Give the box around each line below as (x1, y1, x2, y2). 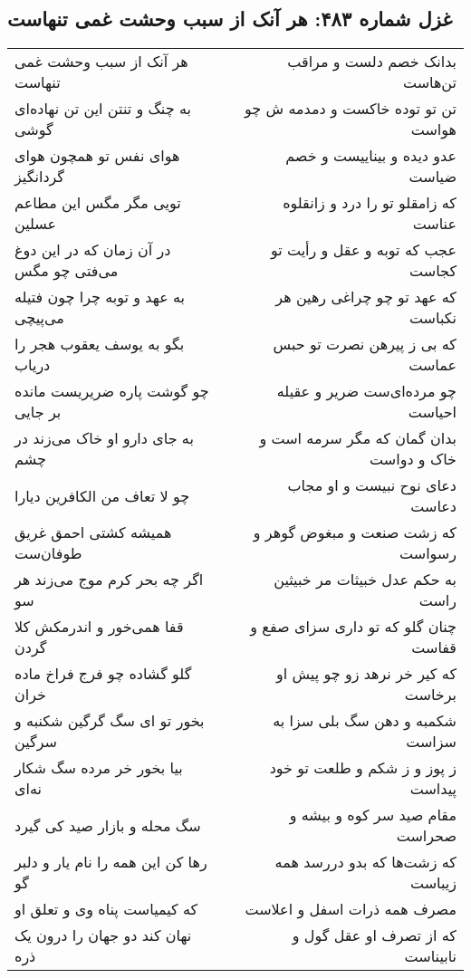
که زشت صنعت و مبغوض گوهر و (253, 522, 457, 543)
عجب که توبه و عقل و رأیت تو (270, 239, 457, 261)
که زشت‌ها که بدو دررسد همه (274, 851, 457, 873)
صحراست (396, 825, 457, 847)
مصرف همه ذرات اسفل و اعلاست (245, 898, 457, 920)
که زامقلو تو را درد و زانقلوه (283, 192, 457, 214)
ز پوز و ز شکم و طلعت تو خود (269, 757, 457, 779)
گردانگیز (14, 166, 64, 187)
